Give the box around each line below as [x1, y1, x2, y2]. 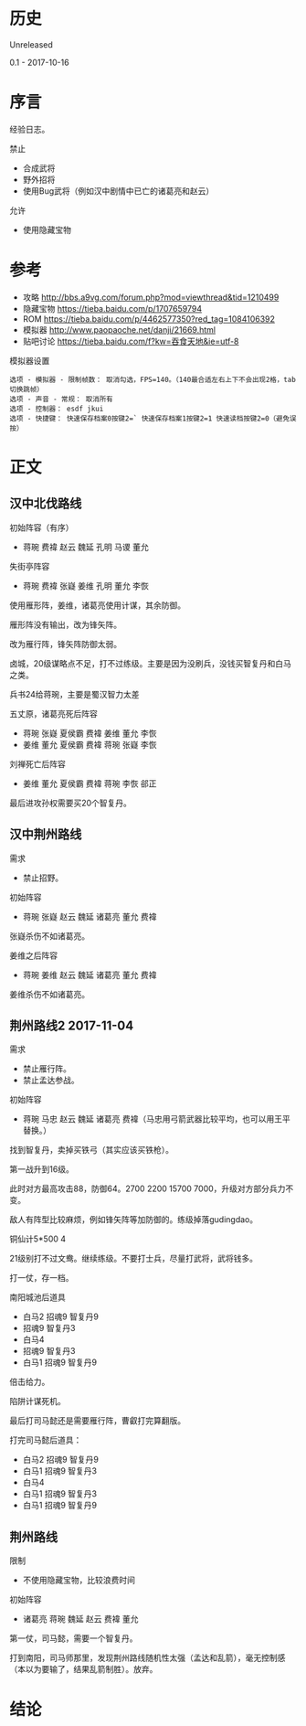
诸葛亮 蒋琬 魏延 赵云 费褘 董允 [22, 1614, 139, 1625]
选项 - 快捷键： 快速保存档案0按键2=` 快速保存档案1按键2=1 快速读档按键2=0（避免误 [9, 413, 297, 423]
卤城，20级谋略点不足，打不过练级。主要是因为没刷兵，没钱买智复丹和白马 [9, 657, 292, 668]
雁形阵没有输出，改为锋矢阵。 [9, 619, 121, 630]
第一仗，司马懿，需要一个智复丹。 [9, 1633, 138, 1644]
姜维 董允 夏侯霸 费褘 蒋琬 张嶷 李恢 [22, 739, 157, 750]
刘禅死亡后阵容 [9, 758, 66, 769]
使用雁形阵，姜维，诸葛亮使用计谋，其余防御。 [9, 600, 185, 611]
